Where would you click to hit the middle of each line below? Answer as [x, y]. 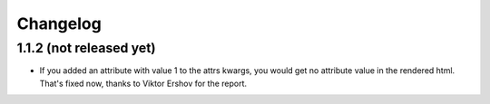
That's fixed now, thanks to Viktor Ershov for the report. [143, 83]
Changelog [59, 24]
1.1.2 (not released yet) [86, 48]
